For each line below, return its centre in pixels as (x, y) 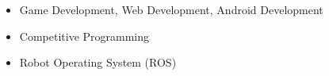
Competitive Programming (84, 36)
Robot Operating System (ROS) (98, 62)
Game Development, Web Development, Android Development (171, 9)
